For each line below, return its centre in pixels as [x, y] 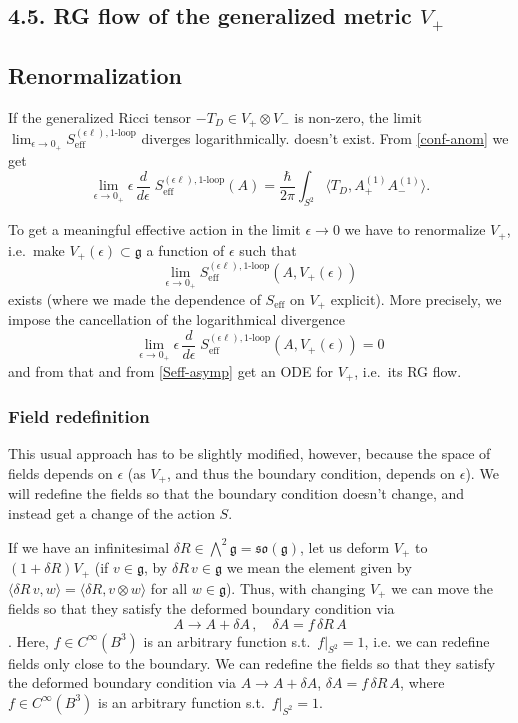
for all [169, 587]
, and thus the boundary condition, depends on [311, 473]
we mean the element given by [319, 567]
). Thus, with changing [295, 587]
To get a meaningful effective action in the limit [154, 229]
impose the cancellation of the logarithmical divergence [176, 319]
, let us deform [344, 546]
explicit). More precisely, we [416, 298]
